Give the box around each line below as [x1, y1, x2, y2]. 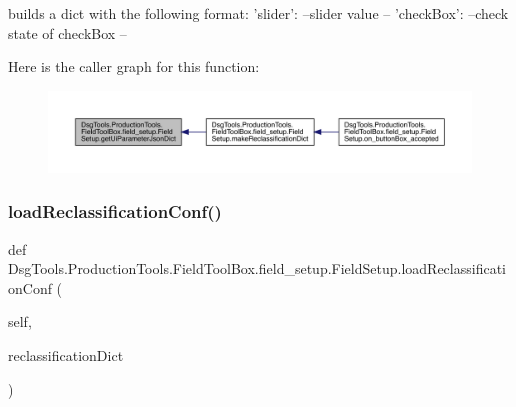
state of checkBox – [8, 22, 127, 43]
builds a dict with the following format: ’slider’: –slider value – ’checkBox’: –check [8, 3, 509, 23]
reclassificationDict [8, 344, 124, 365]
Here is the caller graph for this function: [8, 56, 260, 77]
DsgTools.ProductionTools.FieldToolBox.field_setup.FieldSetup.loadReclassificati [8, 258, 506, 279]
